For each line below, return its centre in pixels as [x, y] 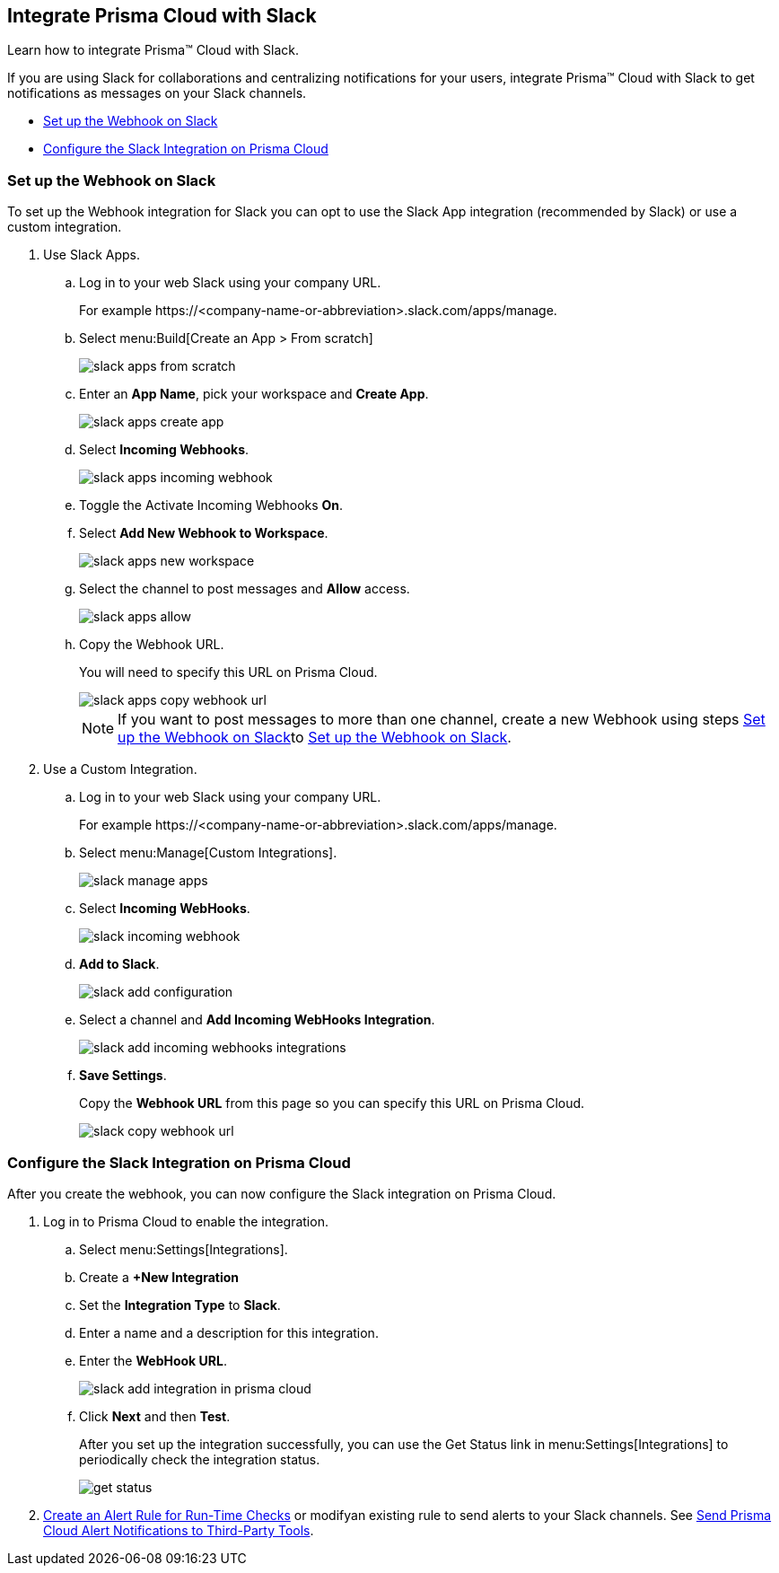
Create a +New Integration [159, 1277]
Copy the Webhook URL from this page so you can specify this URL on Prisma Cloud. [332, 1103]
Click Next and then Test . [155, 1416]
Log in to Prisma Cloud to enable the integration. [186, 1221]
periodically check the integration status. [200, 1459]
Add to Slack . [119, 964]
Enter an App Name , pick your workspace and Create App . [254, 394]
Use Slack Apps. [92, 255]
